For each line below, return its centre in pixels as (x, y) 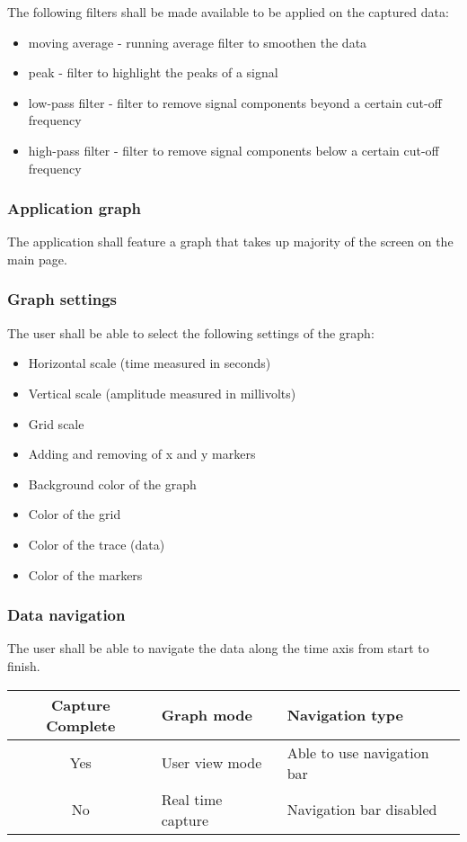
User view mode (211, 763)
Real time (192, 799)
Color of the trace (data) (97, 544)
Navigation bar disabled (362, 810)
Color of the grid (75, 514)
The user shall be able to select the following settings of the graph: (191, 332)
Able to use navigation (358, 752)
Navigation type (345, 715)
